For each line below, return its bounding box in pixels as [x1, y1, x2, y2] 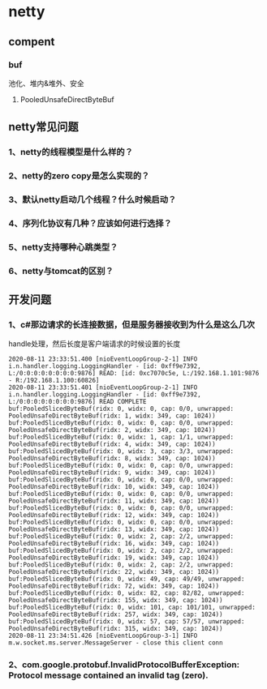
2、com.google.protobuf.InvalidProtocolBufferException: [8, 659, 240, 670]
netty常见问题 [8, 120, 79, 134]
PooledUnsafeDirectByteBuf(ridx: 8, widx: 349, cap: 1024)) [8, 455, 217, 463]
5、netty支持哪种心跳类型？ [8, 242, 118, 253]
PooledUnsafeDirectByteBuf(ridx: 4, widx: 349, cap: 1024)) [8, 440, 217, 448]
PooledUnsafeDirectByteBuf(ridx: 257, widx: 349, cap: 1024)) [8, 610, 223, 618]
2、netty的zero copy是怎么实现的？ [8, 170, 150, 182]
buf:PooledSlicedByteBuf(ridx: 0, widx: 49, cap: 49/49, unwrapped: [8, 575, 245, 584]
